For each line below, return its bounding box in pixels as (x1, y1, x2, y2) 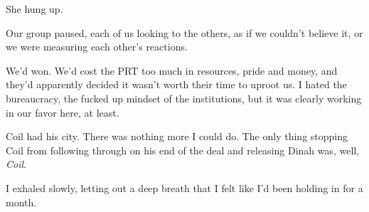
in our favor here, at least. (6, 105, 119, 120)
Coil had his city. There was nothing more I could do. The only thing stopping (6, 129, 348, 144)
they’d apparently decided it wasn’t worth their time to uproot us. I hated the (6, 77, 347, 92)
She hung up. (6, 1, 63, 16)
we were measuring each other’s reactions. (6, 39, 188, 54)
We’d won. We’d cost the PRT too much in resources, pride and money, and (6, 63, 338, 78)
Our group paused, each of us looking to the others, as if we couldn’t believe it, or (6, 25, 363, 40)
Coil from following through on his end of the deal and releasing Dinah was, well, (6, 142, 360, 157)
